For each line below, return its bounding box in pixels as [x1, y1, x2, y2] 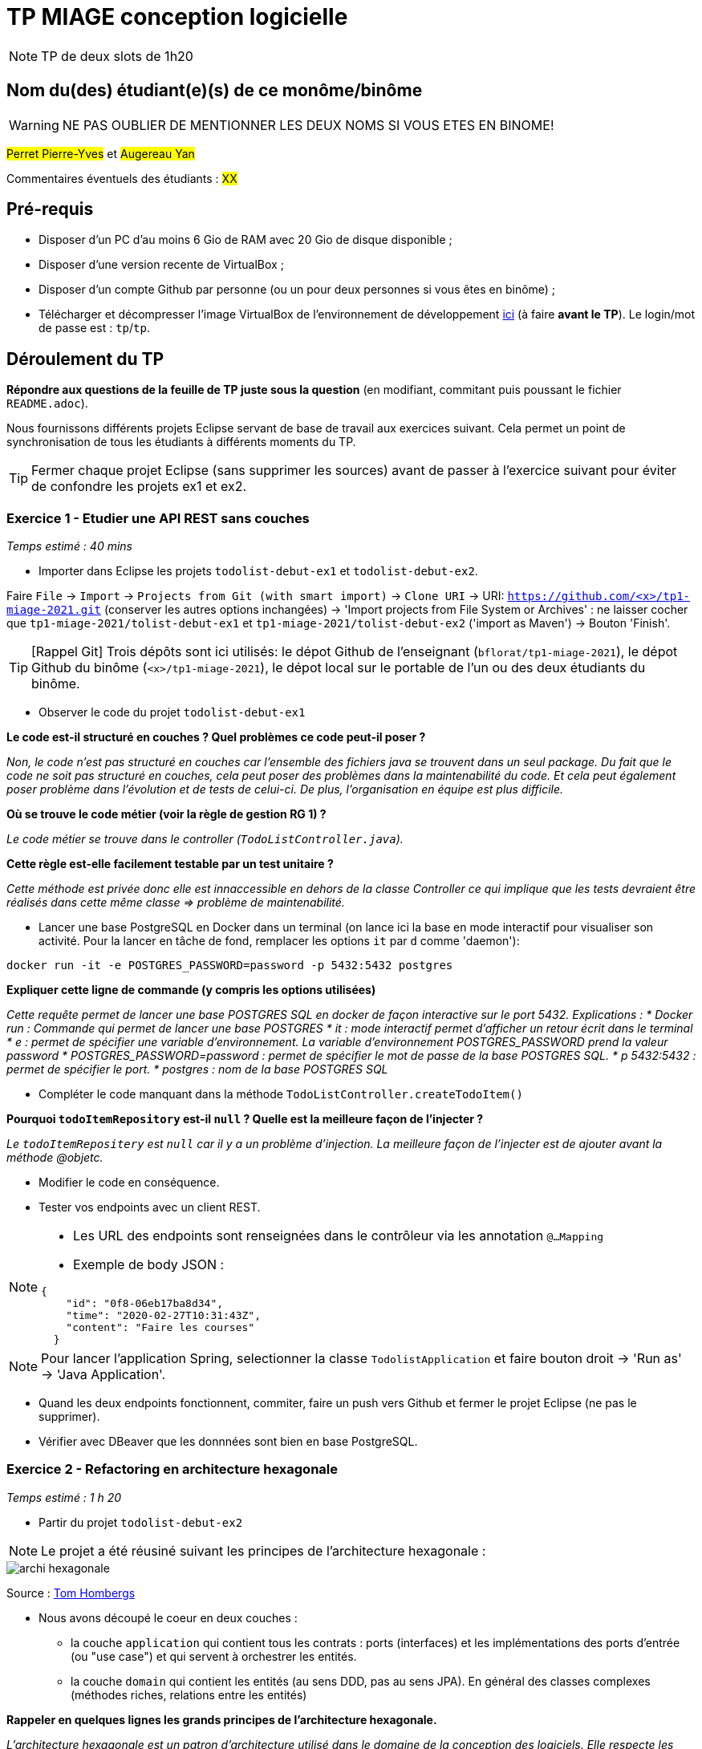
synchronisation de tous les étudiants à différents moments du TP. [6, 435, 356, 449]
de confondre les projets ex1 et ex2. [31, 478, 247, 495]
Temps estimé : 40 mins [6, 539, 132, 554]
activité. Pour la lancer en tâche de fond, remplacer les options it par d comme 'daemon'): [39, 934, 520, 948]
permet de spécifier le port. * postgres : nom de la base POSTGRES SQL [6, 1062, 388, 1077]
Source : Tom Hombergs [6, 1585, 136, 1600]
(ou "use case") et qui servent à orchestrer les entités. [71, 1649, 357, 1663]
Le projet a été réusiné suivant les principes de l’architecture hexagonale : [41, 1542, 486, 1559]
